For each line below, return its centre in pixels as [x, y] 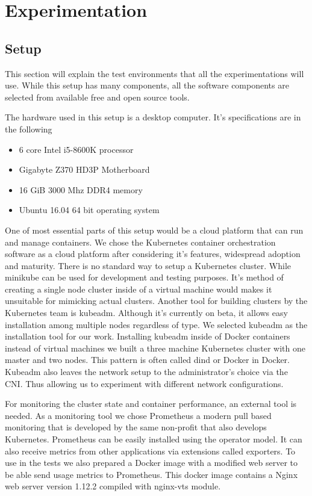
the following [29, 129]
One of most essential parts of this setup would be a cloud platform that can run [154, 230]
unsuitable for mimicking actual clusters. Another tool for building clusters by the [156, 301]
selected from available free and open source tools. [97, 97]
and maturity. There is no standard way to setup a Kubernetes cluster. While [148, 265]
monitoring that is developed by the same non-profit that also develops [136, 427]
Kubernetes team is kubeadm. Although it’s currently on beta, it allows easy [146, 313]
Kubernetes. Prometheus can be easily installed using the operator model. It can [154, 439]
